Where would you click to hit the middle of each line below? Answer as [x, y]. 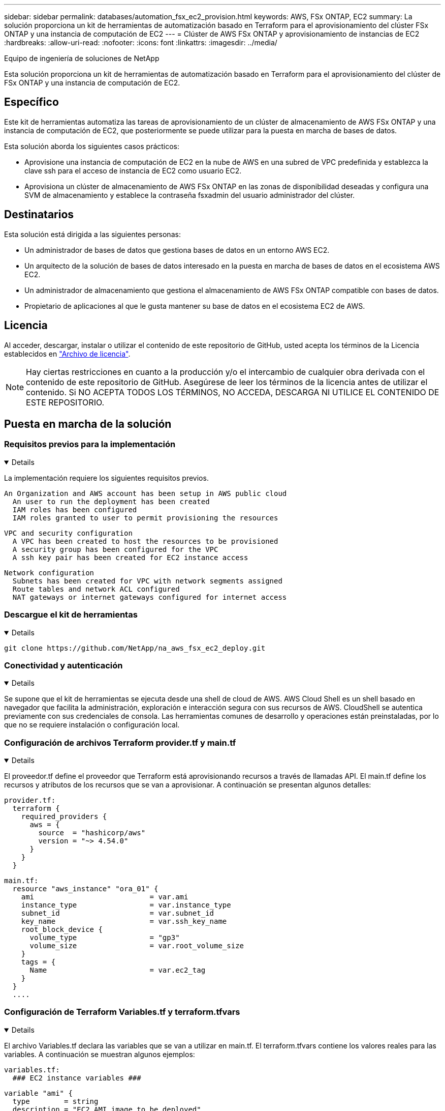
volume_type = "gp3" [105, 938]
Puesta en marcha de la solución [88, 424]
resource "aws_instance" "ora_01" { [85, 889]
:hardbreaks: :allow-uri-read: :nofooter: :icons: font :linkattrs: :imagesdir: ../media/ [141, 42]
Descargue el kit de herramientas [71, 615]
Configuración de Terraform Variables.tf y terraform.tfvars [122, 1012]
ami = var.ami [105, 897]
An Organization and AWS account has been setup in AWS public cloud [146, 493]
